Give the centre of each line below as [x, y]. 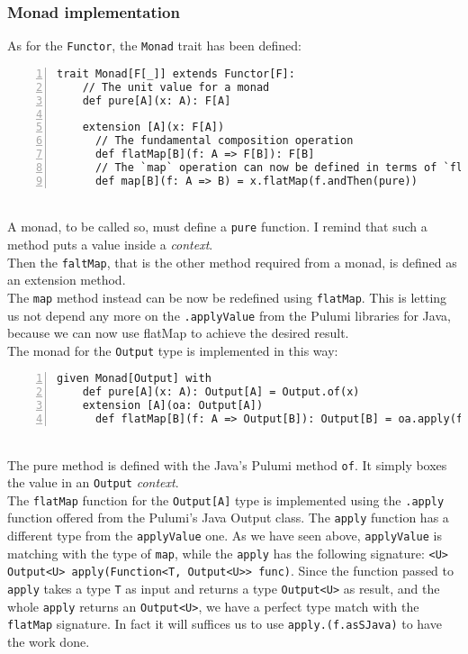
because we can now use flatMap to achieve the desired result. [178, 333]
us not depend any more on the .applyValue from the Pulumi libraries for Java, [229, 315]
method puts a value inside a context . [110, 244]
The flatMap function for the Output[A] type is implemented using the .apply [226, 500]
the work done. [49, 642]
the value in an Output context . [93, 482]
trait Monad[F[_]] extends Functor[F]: [176, 73]
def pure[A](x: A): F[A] [157, 100]
